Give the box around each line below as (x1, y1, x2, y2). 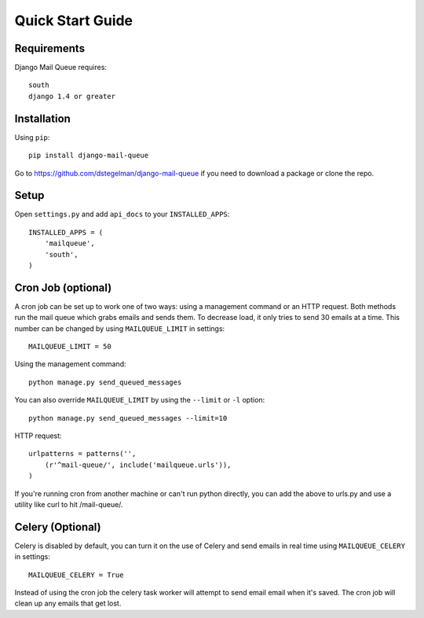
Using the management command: (14, 359, 126, 369)
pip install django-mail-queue (28, 151, 149, 160)
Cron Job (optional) (14, 281, 112, 294)
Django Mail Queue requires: (14, 63, 108, 72)
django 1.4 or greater (28, 91, 116, 101)
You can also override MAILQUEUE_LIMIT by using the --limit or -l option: (14, 395, 265, 405)
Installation (14, 112, 71, 125)
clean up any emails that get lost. (14, 598, 122, 609)
